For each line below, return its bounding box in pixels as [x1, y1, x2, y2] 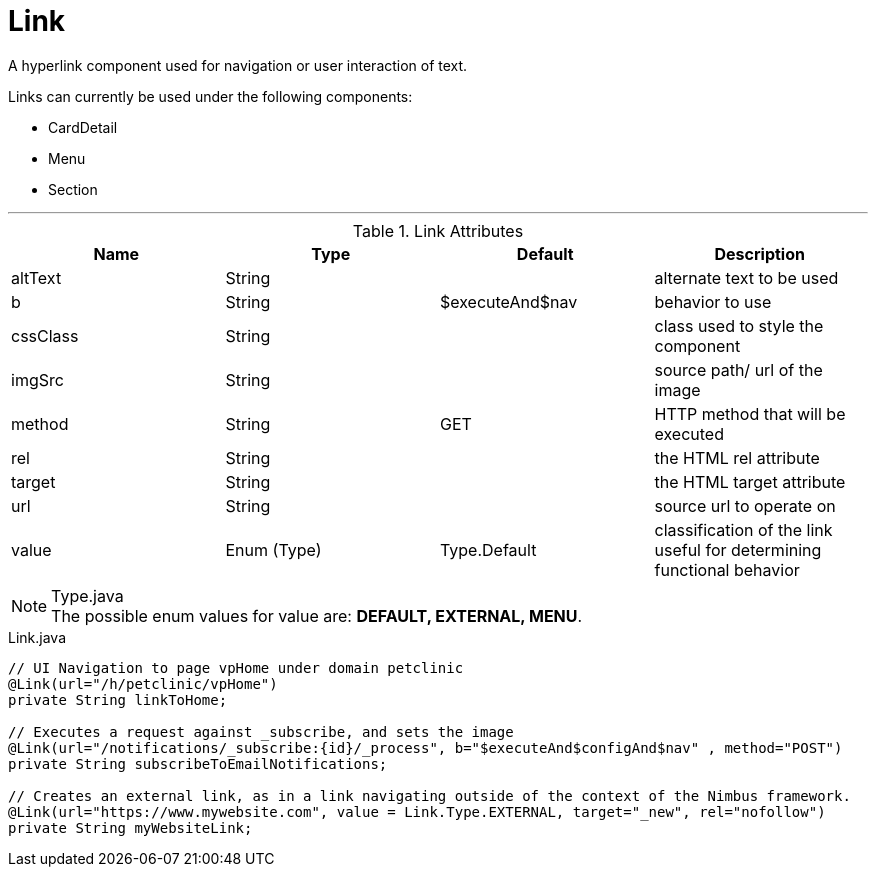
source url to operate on [654, 495, 836, 516]
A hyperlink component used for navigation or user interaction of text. [8, 56, 468, 74]
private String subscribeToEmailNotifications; [8, 755, 388, 772]
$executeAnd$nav [440, 291, 578, 312]
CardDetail [48, 118, 118, 136]
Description [714, 243, 805, 264]
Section [48, 180, 98, 198]
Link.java [8, 628, 67, 646]
